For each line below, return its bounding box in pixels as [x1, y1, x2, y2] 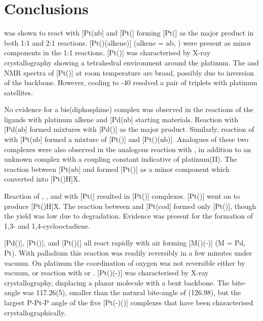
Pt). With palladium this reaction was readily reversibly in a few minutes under [4, 247, 252, 258]
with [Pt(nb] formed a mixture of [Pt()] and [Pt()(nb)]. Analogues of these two [4, 134, 248, 145]
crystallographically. [4, 307, 66, 317]
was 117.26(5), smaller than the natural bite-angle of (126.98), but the [22, 287, 241, 298]
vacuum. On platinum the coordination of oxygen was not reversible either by [4, 257, 245, 268]
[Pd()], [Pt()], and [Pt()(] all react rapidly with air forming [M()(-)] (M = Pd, [4, 237, 246, 248]
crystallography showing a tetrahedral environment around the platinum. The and [4, 57, 259, 67]
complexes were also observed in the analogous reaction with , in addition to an [4, 144, 251, 154]
